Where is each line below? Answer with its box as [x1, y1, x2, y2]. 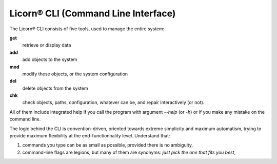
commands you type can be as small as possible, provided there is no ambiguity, [22, 142, 193, 148]
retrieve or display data [22, 42, 71, 48]
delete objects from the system [22, 85, 88, 91]
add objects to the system [22, 56, 77, 63]
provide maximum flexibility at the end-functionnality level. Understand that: [9, 133, 170, 139]
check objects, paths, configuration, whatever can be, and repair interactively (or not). [22, 99, 205, 106]
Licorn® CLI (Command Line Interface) [9, 8, 176, 19]
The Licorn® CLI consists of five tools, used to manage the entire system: [9, 26, 165, 32]
